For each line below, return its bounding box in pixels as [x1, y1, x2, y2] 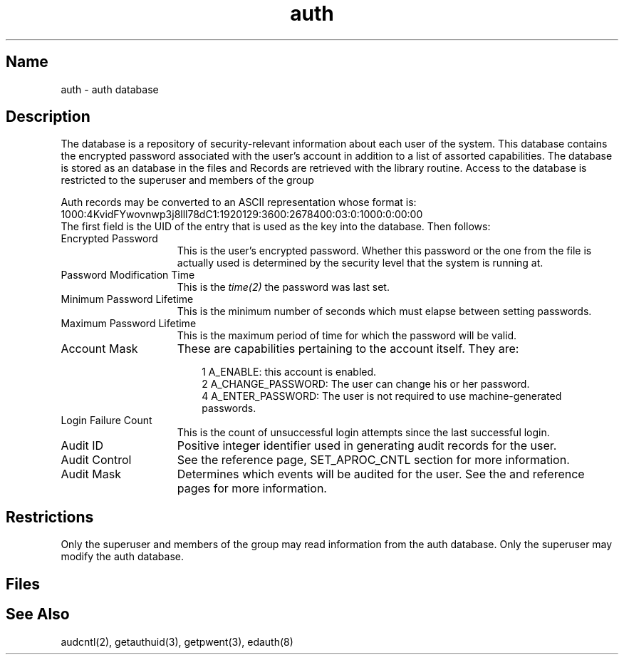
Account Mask [61, 341, 138, 356]
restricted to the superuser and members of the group [61, 174, 314, 187]
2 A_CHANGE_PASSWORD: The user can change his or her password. [202, 378, 530, 391]
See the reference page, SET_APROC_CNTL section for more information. [177, 453, 570, 468]
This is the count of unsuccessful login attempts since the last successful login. [177, 426, 550, 439]
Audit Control [61, 453, 132, 468]
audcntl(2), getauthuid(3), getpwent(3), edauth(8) [61, 635, 293, 648]
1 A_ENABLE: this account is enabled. [202, 366, 377, 378]
